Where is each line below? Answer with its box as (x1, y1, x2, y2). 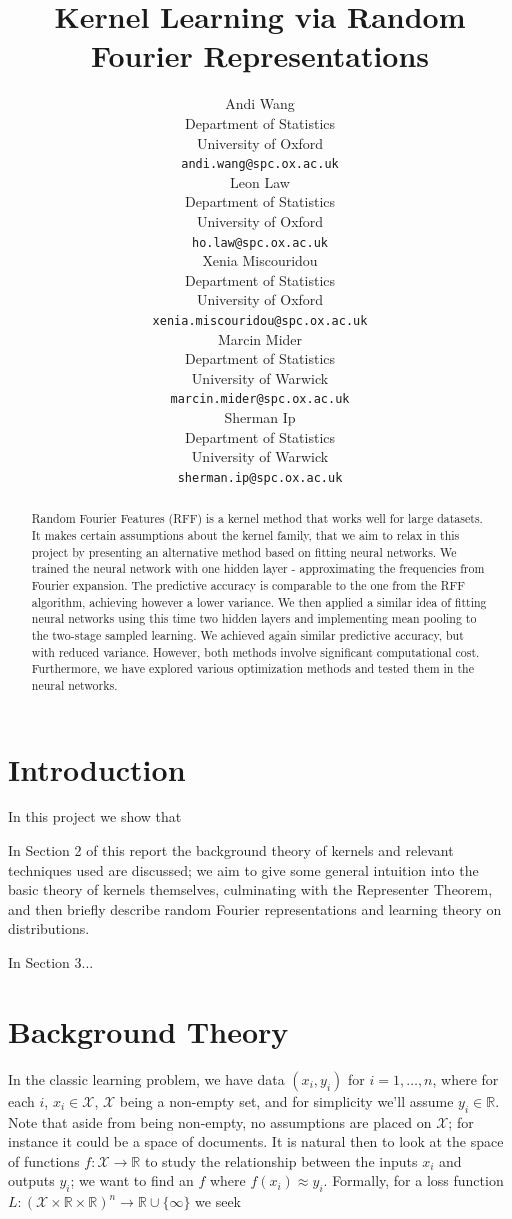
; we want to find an (70, 1170, 194, 1191)
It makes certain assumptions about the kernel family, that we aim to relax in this (31, 526, 460, 543)
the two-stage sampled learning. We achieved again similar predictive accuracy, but (31, 626, 464, 643)
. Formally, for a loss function (323, 1170, 504, 1191)
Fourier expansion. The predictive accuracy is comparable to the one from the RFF (31, 576, 466, 593)
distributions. (8, 918, 90, 939)
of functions (8, 1150, 80, 1171)
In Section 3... (8, 952, 94, 973)
